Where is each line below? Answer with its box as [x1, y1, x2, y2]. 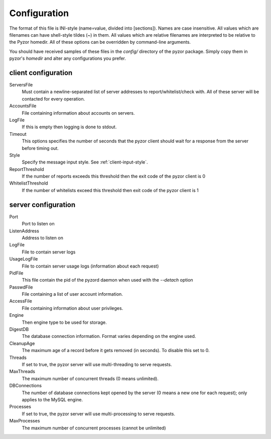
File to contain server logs [22, 249, 76, 255]
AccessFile [9, 298, 32, 304]
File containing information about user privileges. [22, 305, 123, 311]
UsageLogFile [9, 256, 38, 262]
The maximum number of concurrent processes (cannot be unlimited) [22, 425, 166, 431]
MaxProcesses [9, 418, 40, 424]
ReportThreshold [9, 166, 45, 172]
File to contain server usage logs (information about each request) [22, 263, 159, 269]
